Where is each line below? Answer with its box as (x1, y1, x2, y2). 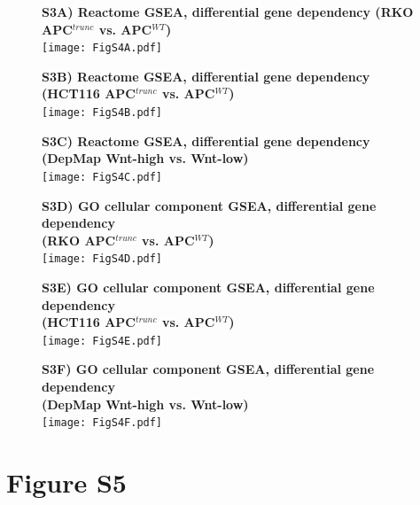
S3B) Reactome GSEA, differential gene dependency (42, 66, 370, 85)
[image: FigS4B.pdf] (42, 106, 163, 120)
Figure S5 (6, 464, 127, 501)
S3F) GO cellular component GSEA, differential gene (42, 360, 375, 378)
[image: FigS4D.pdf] (42, 252, 163, 266)
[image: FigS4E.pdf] (42, 334, 163, 347)
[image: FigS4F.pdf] (42, 416, 163, 430)
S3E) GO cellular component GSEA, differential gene (42, 277, 375, 296)
